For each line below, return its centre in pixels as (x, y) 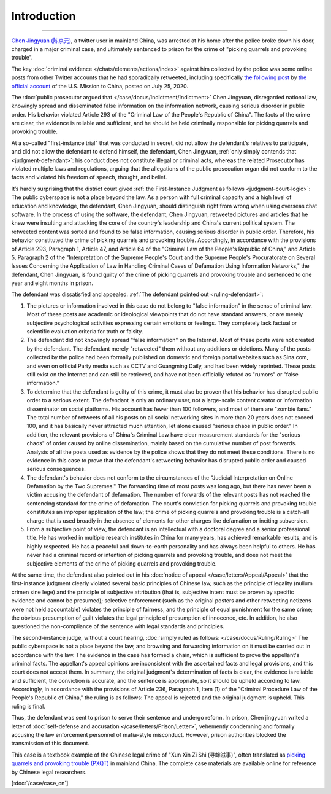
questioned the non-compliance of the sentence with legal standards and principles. (118, 626)
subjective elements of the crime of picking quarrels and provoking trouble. (122, 563)
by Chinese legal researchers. (49, 772)
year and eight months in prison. (52, 283)
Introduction (44, 16)
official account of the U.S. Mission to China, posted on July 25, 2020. (100, 86)
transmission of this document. (51, 744)
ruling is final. (28, 706)
